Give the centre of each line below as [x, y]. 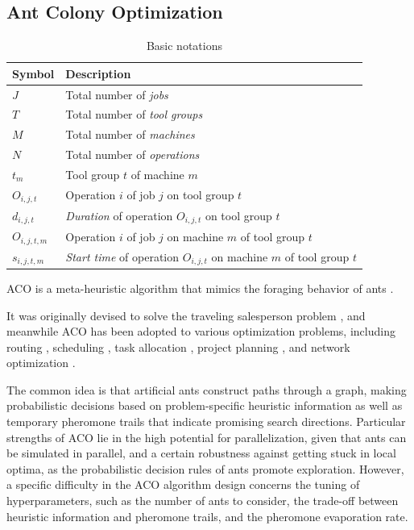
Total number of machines [130, 134]
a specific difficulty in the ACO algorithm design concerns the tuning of [183, 484]
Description [98, 73]
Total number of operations [132, 154]
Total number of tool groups [134, 114]
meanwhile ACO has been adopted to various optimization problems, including [201, 331]
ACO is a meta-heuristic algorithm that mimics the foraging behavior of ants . [200, 288]
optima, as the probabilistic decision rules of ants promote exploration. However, [205, 468]
